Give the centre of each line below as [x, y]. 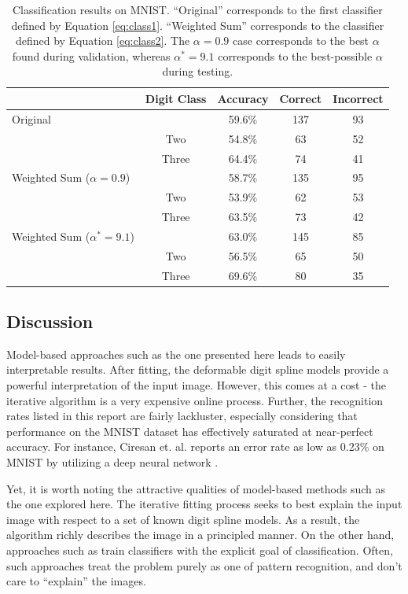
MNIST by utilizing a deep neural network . [112, 462]
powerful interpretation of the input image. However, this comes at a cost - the [196, 385]
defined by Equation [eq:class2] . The [103, 41]
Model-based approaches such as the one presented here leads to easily [176, 354]
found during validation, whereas [91, 55]
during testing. [198, 71]
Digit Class [176, 98]
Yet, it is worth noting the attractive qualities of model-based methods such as [196, 488]
